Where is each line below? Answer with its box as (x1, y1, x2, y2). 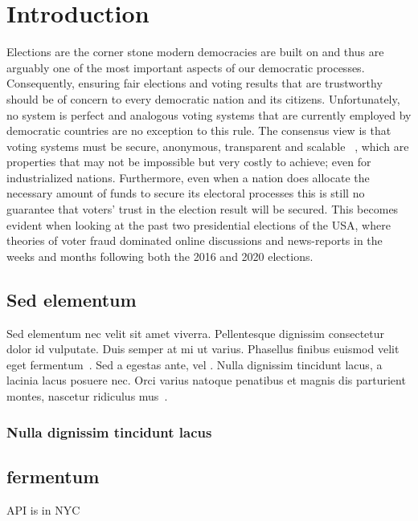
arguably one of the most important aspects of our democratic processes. (6, 59, 365, 75)
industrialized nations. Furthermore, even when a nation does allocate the (6, 169, 370, 185)
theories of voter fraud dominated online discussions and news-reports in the (6, 232, 383, 249)
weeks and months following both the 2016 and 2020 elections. (6, 247, 313, 264)
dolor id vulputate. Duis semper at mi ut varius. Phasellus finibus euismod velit (6, 340, 400, 357)
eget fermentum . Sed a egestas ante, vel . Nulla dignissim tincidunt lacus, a (6, 356, 383, 372)
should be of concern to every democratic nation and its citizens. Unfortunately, (6, 90, 400, 107)
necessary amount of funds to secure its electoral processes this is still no (6, 185, 365, 201)
